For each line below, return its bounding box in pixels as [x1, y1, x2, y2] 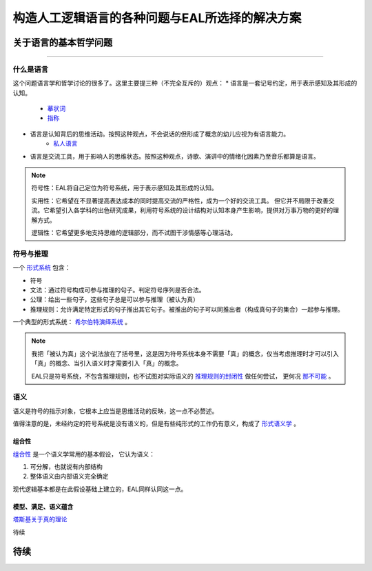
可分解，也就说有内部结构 [30, 462, 103, 470]
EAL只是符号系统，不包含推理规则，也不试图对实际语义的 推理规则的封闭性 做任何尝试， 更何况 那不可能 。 [31, 372, 335, 380]
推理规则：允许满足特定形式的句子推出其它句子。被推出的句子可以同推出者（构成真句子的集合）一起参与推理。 [30, 305, 344, 313]
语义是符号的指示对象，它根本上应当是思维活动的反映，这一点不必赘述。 [12, 407, 218, 415]
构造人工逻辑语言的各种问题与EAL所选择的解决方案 [12, 10, 302, 26]
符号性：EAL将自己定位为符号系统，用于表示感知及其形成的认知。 [31, 183, 218, 192]
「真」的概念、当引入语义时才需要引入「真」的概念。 [31, 359, 183, 368]
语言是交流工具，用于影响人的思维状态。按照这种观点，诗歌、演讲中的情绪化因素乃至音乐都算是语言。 [30, 152, 320, 160]
